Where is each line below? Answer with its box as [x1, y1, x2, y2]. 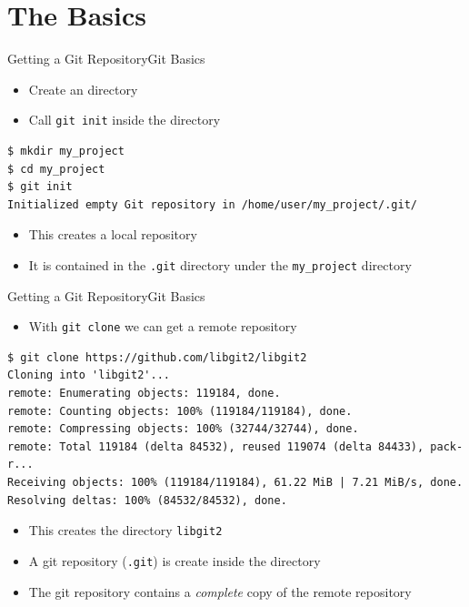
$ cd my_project [7, 162, 105, 176]
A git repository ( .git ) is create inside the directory [28, 551, 321, 570]
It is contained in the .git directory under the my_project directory [28, 255, 412, 274]
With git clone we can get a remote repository [28, 317, 297, 336]
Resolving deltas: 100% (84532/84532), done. [7, 493, 287, 507]
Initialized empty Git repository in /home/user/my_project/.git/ [7, 197, 418, 211]
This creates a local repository [28, 225, 197, 244]
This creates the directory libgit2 [28, 521, 223, 540]
